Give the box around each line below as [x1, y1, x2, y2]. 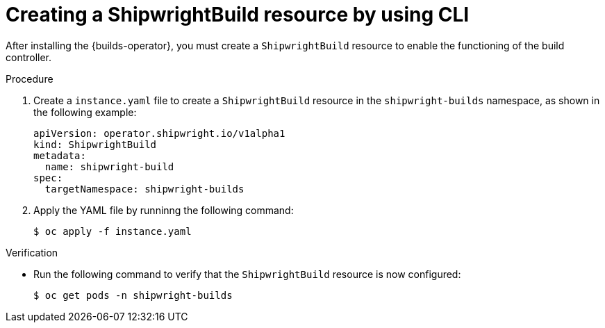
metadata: [33, 149, 86, 161]
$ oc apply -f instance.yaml [33, 225, 192, 237]
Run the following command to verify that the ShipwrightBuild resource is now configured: [33, 268, 461, 280]
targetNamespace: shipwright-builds [44, 183, 245, 195]
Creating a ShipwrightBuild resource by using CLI [6, 3, 470, 26]
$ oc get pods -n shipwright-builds [33, 289, 233, 301]
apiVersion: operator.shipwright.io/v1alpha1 [33, 127, 285, 139]
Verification [6, 246, 58, 259]
